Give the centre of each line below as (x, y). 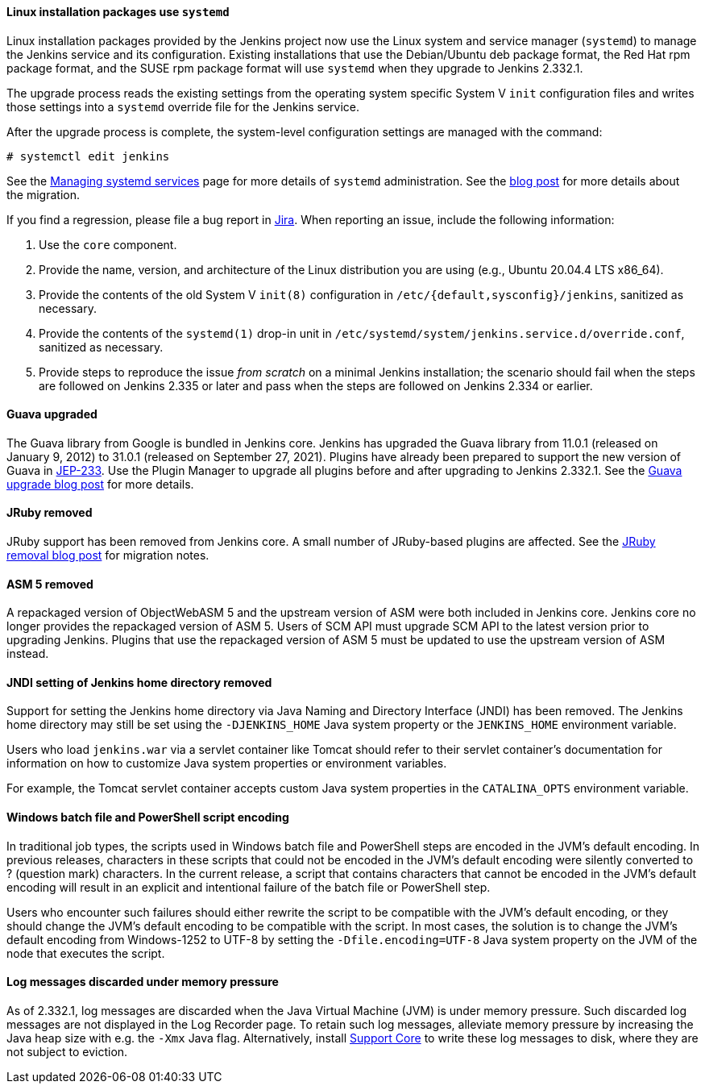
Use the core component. (108, 244)
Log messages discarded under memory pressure (143, 982)
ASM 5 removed (50, 584)
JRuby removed (50, 513)
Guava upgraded (52, 414)
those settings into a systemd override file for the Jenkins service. (183, 106)
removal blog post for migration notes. (108, 555)
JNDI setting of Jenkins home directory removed (139, 682)
